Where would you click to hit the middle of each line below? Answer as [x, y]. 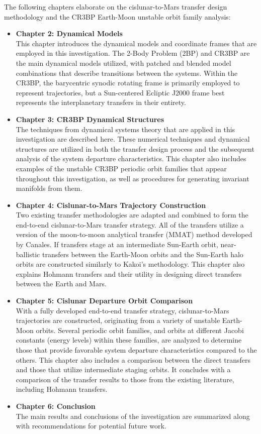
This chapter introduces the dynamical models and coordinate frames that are [136, 43]
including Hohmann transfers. [62, 389]
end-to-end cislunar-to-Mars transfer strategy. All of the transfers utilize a [130, 224]
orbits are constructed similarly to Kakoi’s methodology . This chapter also [130, 264]
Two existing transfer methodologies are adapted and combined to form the [132, 215]
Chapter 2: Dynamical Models [69, 33]
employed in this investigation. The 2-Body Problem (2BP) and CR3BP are [133, 53]
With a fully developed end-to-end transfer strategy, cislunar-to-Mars [122, 310]
